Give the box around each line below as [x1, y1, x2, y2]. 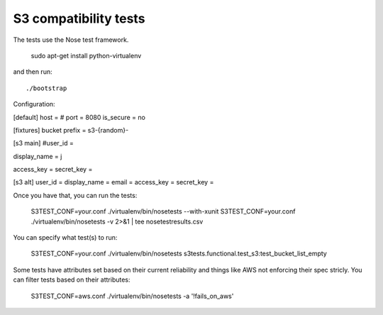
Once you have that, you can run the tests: [13, 191, 138, 199]
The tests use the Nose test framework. [13, 35, 129, 44]
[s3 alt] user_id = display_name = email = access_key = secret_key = [13, 178, 214, 187]
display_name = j [13, 152, 62, 160]
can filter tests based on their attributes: [13, 275, 131, 284]
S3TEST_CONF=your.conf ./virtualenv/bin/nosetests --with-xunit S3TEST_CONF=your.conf [30, 207, 296, 216]
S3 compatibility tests [13, 11, 145, 26]
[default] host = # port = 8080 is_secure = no [13, 113, 145, 121]
